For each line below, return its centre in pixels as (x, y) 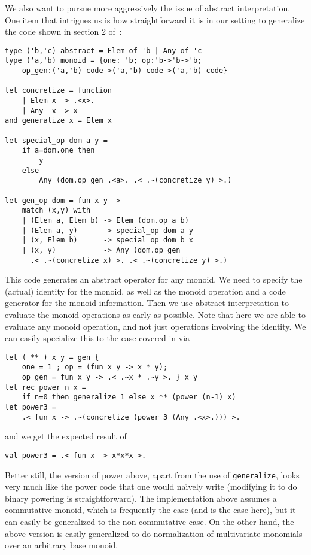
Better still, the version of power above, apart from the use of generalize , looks (152, 474)
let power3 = (31, 407)
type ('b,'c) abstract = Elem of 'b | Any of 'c (103, 51)
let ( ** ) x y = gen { (52, 357)
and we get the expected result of (66, 436)
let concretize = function (58, 91)
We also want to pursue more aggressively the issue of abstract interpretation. (148, 8)
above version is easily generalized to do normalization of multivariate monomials (154, 533)
